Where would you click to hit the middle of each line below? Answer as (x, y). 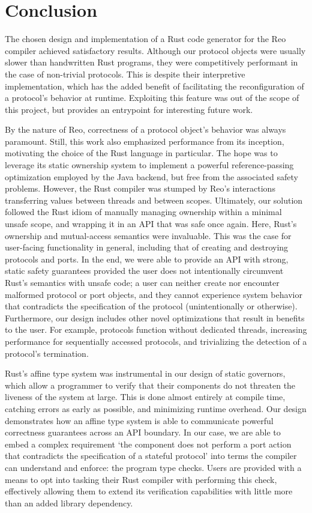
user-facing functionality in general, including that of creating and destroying (147, 247)
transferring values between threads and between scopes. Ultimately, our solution (154, 200)
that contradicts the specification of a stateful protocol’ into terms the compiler (151, 456)
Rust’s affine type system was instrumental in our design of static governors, (145, 373)
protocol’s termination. (47, 353)
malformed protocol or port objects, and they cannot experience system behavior (154, 294)
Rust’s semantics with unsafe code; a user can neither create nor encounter (142, 282)
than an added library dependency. (69, 502)
